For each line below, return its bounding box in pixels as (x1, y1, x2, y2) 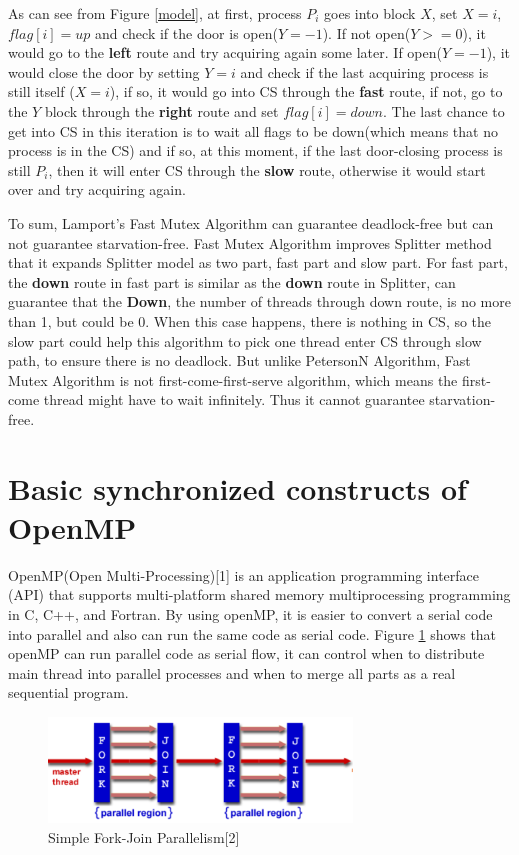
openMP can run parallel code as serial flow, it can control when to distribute (8, 643, 485, 664)
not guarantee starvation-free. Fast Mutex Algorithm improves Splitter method (8, 232, 492, 253)
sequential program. (8, 682, 129, 703)
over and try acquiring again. (8, 179, 186, 200)
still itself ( (8, 81, 75, 102)
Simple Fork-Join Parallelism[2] (48, 826, 240, 847)
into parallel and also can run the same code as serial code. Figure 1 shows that (8, 623, 497, 644)
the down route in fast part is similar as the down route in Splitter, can (8, 271, 456, 292)
